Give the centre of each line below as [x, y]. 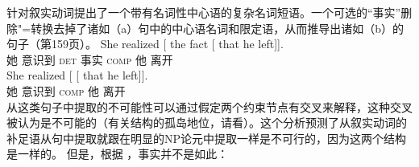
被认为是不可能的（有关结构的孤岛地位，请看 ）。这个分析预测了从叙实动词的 [207, 122]
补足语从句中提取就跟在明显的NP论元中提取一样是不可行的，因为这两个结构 [207, 138]
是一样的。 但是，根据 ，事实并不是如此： [118, 154]
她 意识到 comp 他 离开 [66, 90]
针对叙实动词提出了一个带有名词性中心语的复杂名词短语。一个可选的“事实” [204, 12]
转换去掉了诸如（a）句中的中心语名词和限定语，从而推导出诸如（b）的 [217, 28]
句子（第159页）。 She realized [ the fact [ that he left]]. [145, 44]
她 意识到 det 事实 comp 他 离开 [90, 59]
